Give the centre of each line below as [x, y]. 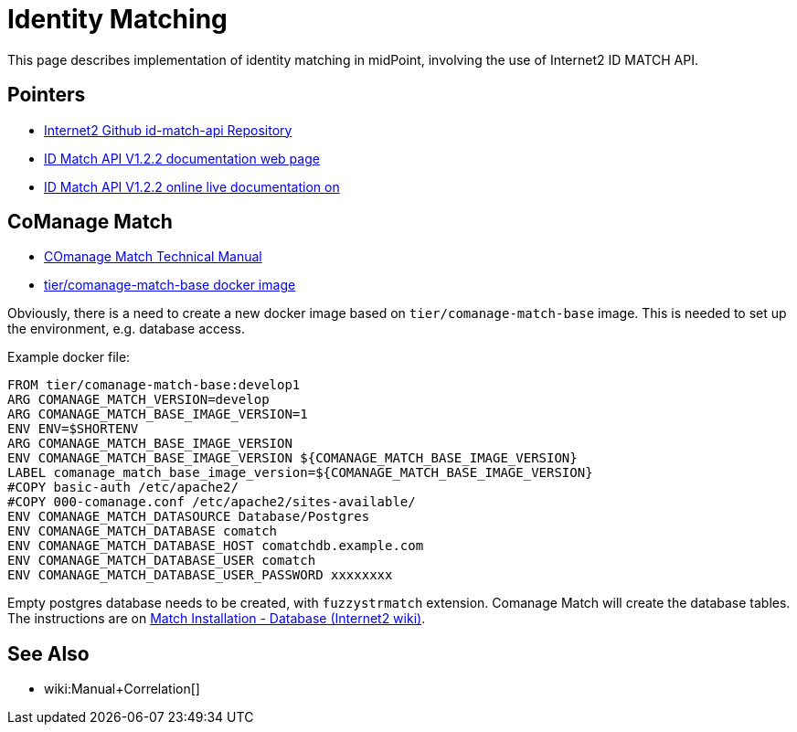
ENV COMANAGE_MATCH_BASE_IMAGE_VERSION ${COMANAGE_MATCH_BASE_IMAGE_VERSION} [292, 458]
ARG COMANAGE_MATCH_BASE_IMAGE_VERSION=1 [158, 414]
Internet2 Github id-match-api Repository [168, 130]
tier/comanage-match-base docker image [170, 285]
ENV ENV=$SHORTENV [73, 429]
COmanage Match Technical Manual [153, 257]
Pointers [47, 95]
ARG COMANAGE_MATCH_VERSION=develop [138, 400]
